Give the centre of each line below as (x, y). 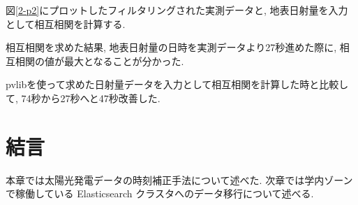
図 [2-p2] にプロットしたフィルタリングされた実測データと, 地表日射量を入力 (177, 10)
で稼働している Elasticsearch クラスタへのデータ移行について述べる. (160, 193)
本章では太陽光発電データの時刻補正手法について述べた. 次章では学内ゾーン (179, 179)
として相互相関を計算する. (66, 23)
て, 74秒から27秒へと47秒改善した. (83, 98)
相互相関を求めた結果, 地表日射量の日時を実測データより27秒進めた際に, (171, 47)
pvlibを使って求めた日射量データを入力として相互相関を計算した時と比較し (177, 84)
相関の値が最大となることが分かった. (99, 61)
